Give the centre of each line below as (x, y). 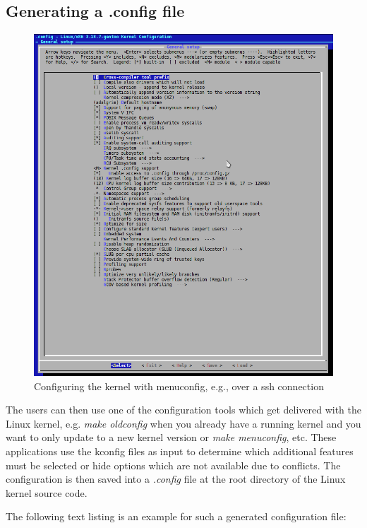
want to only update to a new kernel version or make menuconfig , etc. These (171, 437)
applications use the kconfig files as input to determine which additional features (180, 451)
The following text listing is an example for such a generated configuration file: (176, 516)
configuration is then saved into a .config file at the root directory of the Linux (176, 479)
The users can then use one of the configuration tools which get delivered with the (184, 410)
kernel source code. (47, 492)
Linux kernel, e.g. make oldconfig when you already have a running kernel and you (183, 423)
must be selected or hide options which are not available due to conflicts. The (173, 465)
